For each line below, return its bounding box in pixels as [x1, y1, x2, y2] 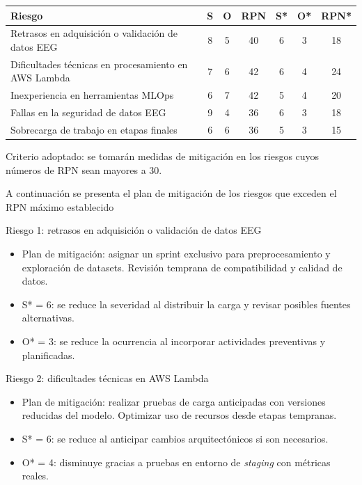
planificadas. [22, 347, 75, 362]
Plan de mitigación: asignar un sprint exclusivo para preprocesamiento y [22, 246, 331, 260]
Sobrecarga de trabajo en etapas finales [10, 122, 178, 136]
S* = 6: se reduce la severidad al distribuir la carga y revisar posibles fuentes [22, 296, 351, 311]
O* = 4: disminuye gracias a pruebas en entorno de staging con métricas [22, 454, 331, 469]
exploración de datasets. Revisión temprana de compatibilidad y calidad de [22, 260, 343, 274]
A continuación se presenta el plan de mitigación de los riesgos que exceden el [6, 186, 337, 200]
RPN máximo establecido [6, 199, 114, 214]
